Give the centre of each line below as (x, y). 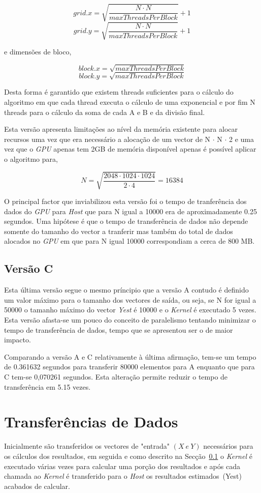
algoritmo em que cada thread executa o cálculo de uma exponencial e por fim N (130, 101)
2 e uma (241, 139)
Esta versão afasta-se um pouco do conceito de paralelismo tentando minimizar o (130, 320)
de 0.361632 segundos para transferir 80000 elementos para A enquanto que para (129, 367)
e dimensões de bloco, (38, 52)
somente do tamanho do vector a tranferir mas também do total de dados (119, 231)
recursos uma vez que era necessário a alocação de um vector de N (107, 139)
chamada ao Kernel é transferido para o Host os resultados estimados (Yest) (123, 476)
